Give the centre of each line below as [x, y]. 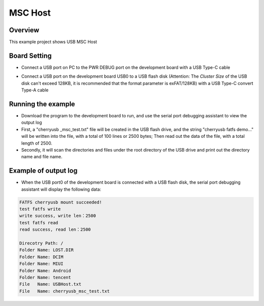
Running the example [42, 104]
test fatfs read [39, 223]
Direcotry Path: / [41, 243]
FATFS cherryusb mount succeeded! [61, 202]
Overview [24, 30]
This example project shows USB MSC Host [53, 42]
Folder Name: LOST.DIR [46, 250]
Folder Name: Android [45, 271]
